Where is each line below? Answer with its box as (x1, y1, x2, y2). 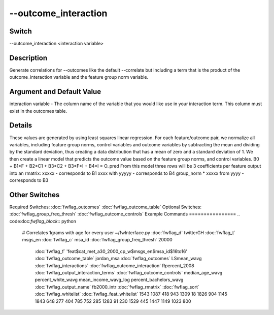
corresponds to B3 (9, 177, 49, 183)
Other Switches (9, 191, 60, 199)
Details (9, 121, 32, 130)
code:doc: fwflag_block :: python (9, 218, 76, 224)
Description (9, 53, 48, 62)
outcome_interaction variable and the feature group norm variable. (9, 74, 149, 80)
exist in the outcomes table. (9, 108, 67, 114)
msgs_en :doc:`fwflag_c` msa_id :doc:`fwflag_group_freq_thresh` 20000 (22, 237, 173, 243)
